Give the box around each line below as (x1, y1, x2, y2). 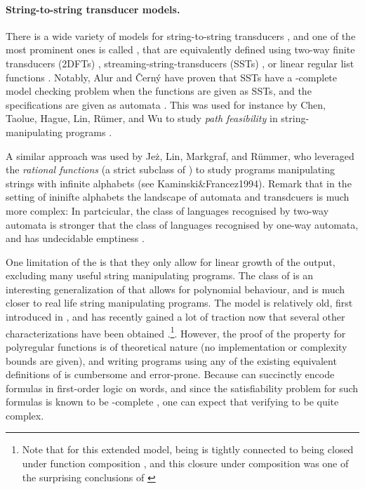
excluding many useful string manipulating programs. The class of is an (6, 268, 314, 283)
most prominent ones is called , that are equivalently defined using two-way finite (6, 42, 355, 57)
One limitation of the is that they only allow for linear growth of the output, (6, 254, 336, 269)
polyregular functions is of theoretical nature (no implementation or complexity (6, 339, 347, 354)
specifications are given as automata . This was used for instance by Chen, (6, 97, 326, 112)
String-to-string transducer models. (6, 1, 180, 16)
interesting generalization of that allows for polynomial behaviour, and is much (6, 281, 345, 296)
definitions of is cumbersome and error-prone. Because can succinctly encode (6, 367, 335, 382)
